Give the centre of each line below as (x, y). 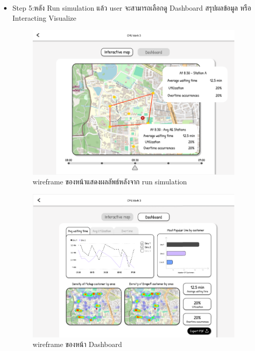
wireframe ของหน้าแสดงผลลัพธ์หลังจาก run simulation (110, 182)
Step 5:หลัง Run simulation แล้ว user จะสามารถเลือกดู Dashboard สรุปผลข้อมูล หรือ (132, 8)
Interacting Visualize (44, 17)
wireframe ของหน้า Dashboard (77, 344)
